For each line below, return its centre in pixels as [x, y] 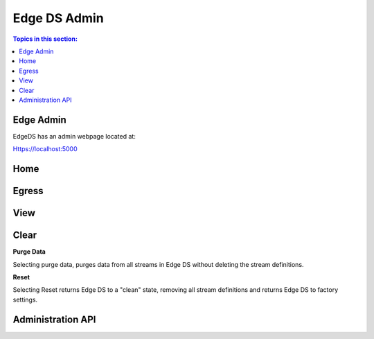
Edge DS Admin [58, 18]
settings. [25, 299]
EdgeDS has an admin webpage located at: [74, 136]
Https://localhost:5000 [45, 149]
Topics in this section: [45, 39]
